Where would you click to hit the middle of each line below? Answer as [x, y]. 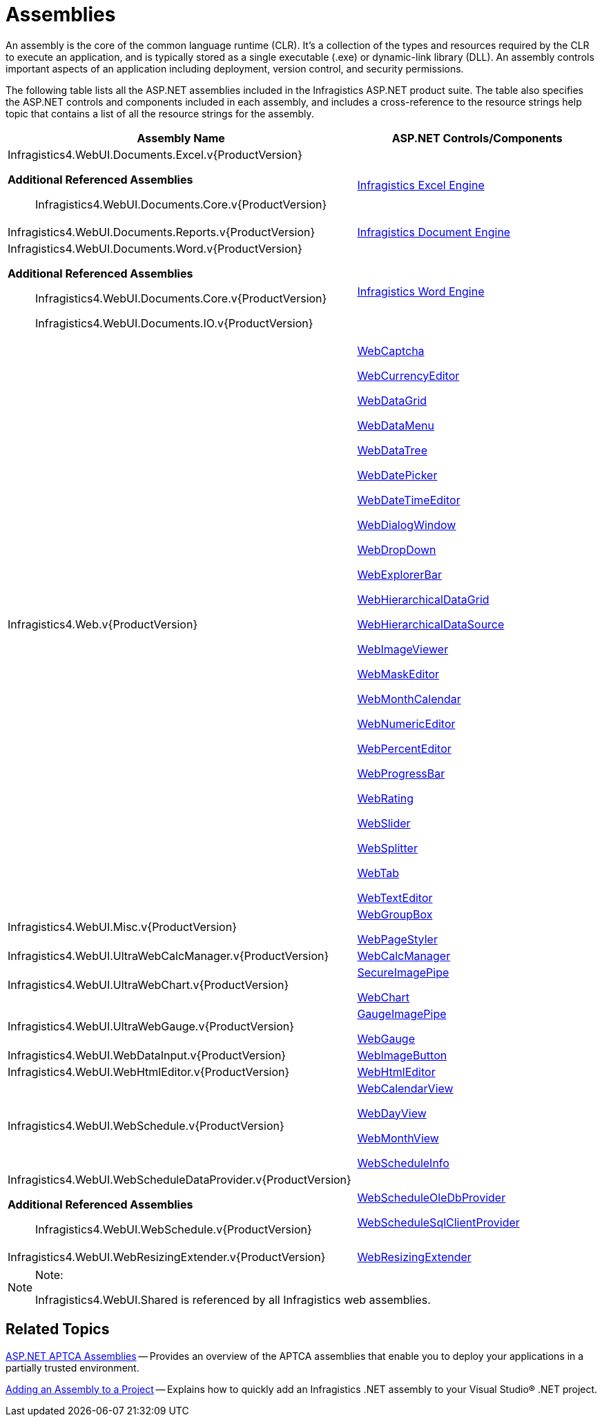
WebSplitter [387, 848]
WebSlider [384, 823]
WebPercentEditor [404, 748]
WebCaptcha [391, 350]
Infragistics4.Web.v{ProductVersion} [103, 624]
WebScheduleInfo [403, 1163]
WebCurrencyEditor [408, 375]
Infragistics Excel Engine [421, 185]
